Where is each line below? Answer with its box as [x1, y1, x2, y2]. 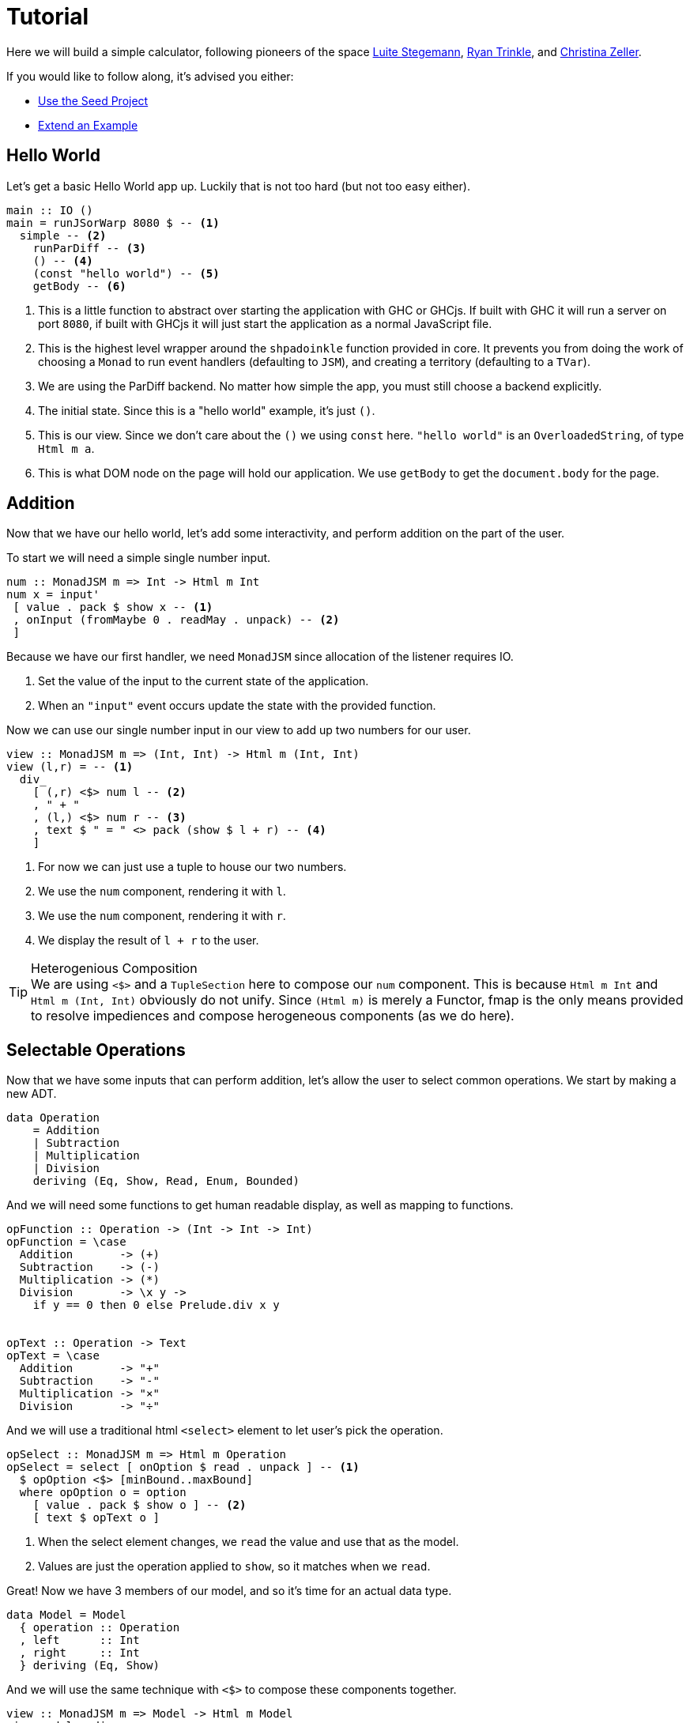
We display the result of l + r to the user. [38, 933, 259, 948]
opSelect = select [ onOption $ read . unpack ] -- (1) [6, 1461, 360, 1474]
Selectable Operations [6, 1039, 186, 1060]
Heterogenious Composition [31, 960, 198, 977]
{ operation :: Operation [19, 1621, 180, 1634]
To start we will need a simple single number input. [6, 551, 271, 565]
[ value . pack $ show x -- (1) [13, 601, 213, 614]
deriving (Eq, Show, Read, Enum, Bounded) [32, 1174, 300, 1188]
